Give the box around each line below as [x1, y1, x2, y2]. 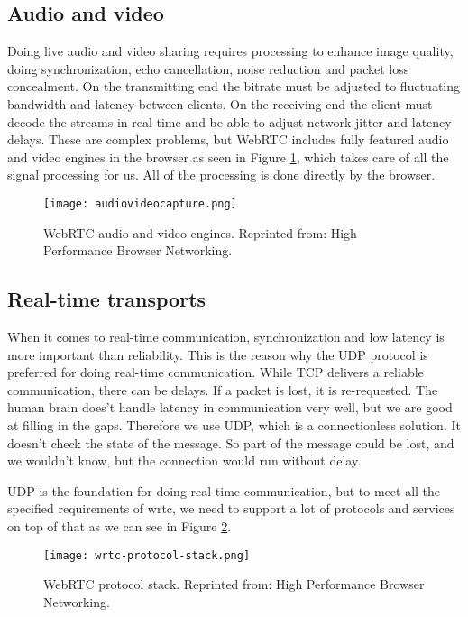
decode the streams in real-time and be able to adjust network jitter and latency [7, 112, 452, 131]
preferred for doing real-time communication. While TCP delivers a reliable [7, 363, 424, 382]
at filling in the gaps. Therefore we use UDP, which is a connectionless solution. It [7, 415, 461, 434]
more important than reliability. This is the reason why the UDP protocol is [7, 345, 428, 364]
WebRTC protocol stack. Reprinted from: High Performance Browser [43, 575, 425, 594]
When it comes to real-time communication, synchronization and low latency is [7, 327, 445, 345]
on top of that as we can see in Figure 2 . [7, 516, 232, 535]
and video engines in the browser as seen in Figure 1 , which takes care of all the [7, 147, 449, 166]
